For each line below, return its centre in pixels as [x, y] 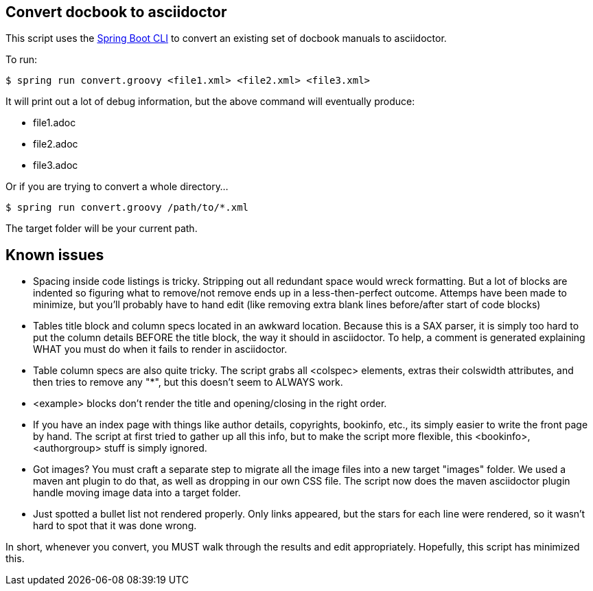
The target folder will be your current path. [102, 229]
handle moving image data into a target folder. [137, 493]
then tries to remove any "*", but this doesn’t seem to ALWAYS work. [188, 382]
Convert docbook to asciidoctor [116, 12]
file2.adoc [56, 144]
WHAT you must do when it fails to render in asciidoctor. [160, 349]
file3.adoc [56, 165]
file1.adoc [55, 123]
